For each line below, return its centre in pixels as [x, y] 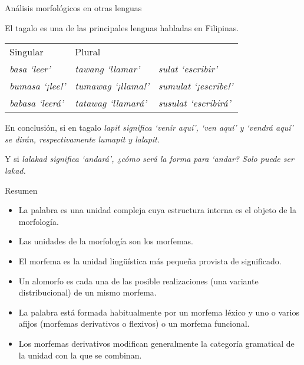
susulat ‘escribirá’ [194, 103]
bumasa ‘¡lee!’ [38, 86]
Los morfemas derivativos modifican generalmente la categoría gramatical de [156, 343]
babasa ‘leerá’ [37, 103]
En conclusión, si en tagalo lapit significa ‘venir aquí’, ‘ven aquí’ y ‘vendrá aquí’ [149, 127]
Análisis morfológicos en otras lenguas [73, 8]
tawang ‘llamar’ [108, 69]
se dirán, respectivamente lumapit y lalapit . [82, 139]
